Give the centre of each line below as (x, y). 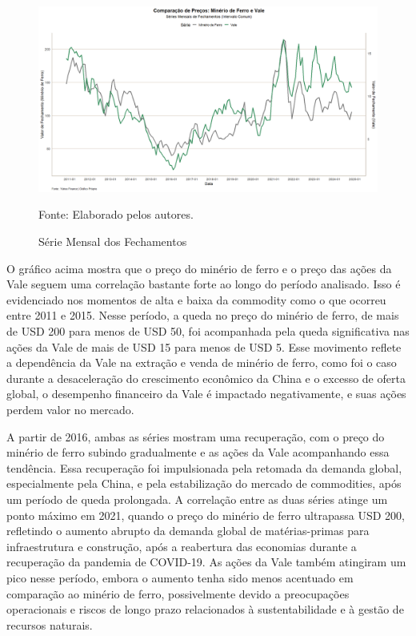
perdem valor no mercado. (70, 409)
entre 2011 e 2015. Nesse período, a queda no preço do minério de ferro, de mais (203, 315)
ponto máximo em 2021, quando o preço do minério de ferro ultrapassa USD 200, (206, 515)
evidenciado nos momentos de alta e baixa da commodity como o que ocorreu (196, 299)
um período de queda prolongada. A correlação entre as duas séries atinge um (197, 499)
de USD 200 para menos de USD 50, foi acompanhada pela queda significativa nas (208, 331)
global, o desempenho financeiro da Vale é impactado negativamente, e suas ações (206, 394)
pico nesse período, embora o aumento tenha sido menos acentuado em (180, 577)
